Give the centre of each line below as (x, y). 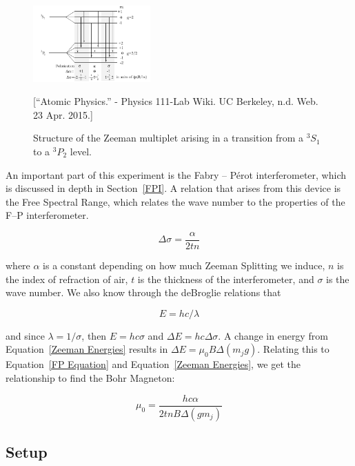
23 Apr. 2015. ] (63, 114)
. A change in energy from (273, 335)
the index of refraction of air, (67, 279)
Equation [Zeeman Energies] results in (87, 349)
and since (25, 335)
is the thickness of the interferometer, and (226, 279)
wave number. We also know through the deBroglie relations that (143, 292)
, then (94, 335)
